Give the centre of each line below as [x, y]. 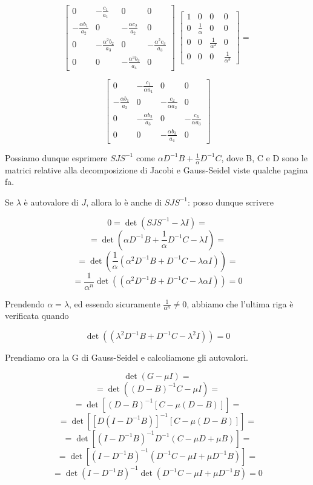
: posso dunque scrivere [231, 202]
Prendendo [25, 303]
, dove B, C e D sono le [264, 157]
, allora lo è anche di [124, 202]
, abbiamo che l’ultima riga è [240, 303]
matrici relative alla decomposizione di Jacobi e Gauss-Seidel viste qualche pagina [156, 169]
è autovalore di [51, 202]
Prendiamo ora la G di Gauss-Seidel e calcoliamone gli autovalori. [127, 357]
